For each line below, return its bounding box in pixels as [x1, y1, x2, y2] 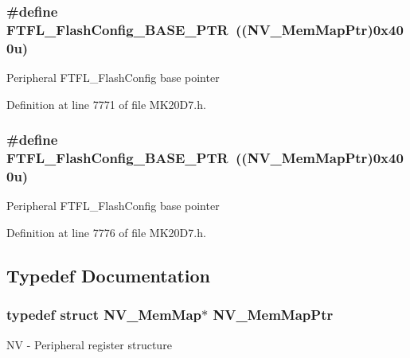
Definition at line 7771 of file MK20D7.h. [6, 95, 206, 112]
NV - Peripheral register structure [6, 336, 172, 352]
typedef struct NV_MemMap [6, 305, 202, 325]
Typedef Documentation [6, 263, 210, 287]
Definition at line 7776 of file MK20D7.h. [6, 224, 206, 240]
